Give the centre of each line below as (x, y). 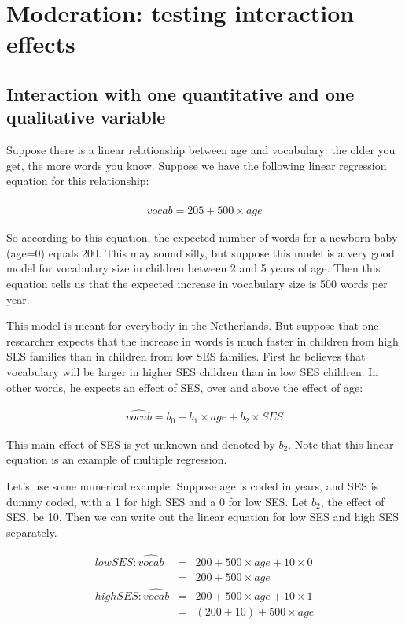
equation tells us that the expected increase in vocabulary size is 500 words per (197, 283)
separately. (32, 532)
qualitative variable (86, 117)
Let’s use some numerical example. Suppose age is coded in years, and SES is (193, 486)
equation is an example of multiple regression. (117, 459)
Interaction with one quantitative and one (180, 93)
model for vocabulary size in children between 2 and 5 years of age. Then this (193, 268)
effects (41, 44)
